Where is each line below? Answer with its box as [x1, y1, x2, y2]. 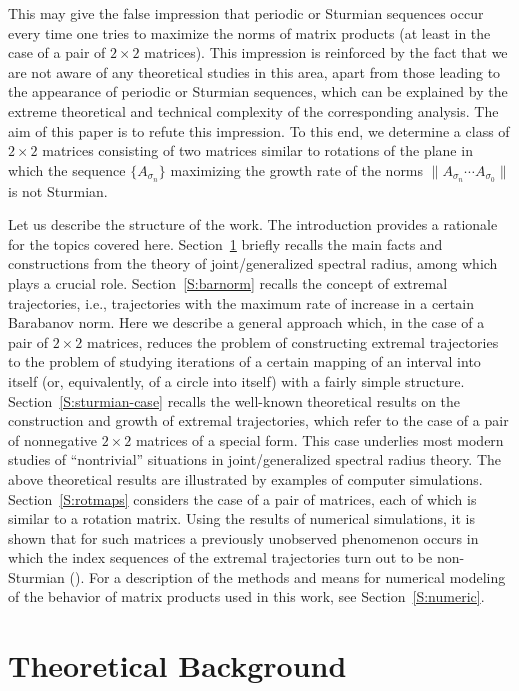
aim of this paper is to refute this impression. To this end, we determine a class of [8, 120, 510, 141]
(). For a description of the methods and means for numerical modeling [69, 566, 506, 587]
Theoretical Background [8, 645, 347, 686]
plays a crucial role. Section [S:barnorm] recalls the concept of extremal [8, 272, 448, 293]
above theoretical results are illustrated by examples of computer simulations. [8, 468, 483, 489]
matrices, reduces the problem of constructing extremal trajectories [87, 331, 499, 352]
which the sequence [8, 159, 126, 180]
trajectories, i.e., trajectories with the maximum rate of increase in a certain [8, 292, 474, 313]
